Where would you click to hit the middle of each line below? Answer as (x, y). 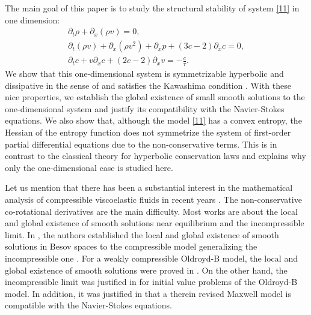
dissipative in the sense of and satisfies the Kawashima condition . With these (148, 85)
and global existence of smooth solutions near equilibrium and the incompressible (155, 223)
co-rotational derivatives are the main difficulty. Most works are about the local (151, 211)
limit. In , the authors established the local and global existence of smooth (142, 234)
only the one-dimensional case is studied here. (89, 167)
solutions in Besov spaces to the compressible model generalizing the (131, 246)
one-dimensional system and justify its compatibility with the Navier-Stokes (145, 108)
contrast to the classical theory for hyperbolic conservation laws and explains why (155, 156)
